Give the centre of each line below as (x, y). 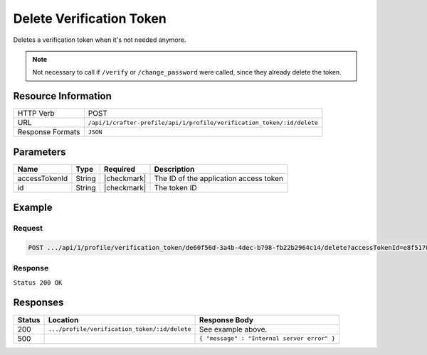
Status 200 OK (38, 283)
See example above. (233, 329)
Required (119, 169)
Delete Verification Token (90, 18)
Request (28, 229)
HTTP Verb (36, 114)
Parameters (39, 152)
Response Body (227, 319)
